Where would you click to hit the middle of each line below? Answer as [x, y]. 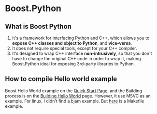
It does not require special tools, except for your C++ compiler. [74, 48]
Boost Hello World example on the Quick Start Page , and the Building [74, 91]
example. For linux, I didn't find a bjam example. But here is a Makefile [75, 101]
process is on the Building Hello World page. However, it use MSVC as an [78, 96]
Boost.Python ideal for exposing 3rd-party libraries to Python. [73, 64]
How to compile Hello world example [61, 79]
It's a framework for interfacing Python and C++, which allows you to [81, 38]
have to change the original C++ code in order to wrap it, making [76, 58]
